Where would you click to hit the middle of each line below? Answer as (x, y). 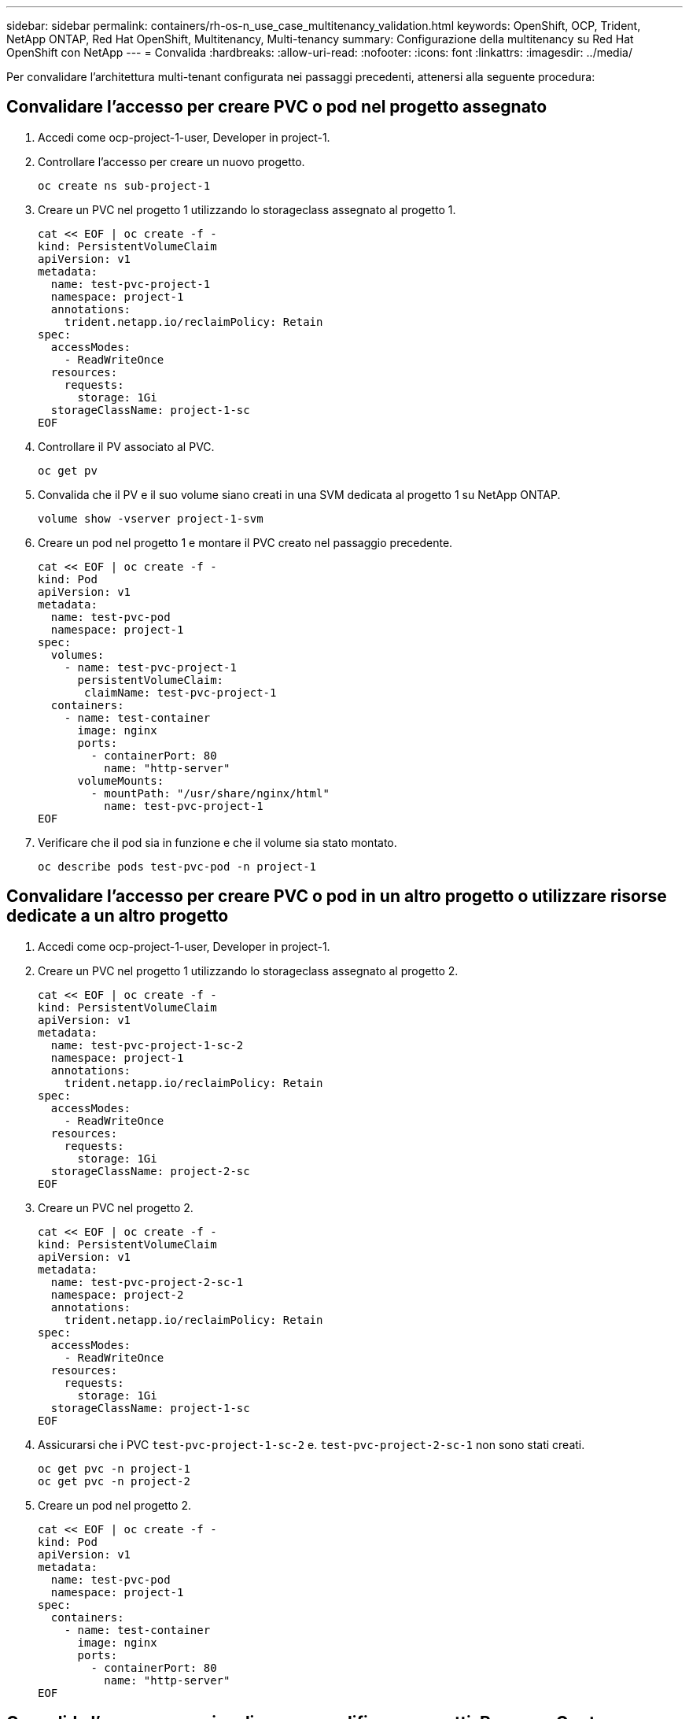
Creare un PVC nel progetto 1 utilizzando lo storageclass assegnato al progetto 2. (248, 970)
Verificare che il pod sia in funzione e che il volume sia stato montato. (217, 842)
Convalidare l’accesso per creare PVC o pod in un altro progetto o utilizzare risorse (337, 896)
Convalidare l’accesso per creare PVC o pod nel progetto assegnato (277, 107)
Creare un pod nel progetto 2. (114, 1505)
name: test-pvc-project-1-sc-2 (147, 1045)
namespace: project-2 (117, 1294)
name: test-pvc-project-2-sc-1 (147, 1282)
